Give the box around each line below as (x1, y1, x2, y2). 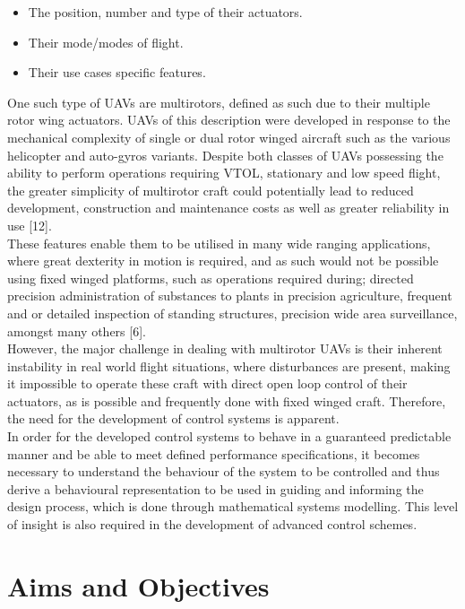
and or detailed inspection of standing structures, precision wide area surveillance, (7, 303, 458, 322)
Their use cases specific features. (28, 63, 206, 82)
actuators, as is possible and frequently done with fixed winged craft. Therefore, (7, 391, 446, 410)
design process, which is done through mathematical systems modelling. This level (7, 497, 459, 516)
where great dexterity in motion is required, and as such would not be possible (7, 251, 439, 270)
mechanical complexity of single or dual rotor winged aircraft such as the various (7, 127, 451, 146)
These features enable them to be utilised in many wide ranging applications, (7, 233, 431, 252)
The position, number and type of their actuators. (28, 3, 303, 21)
